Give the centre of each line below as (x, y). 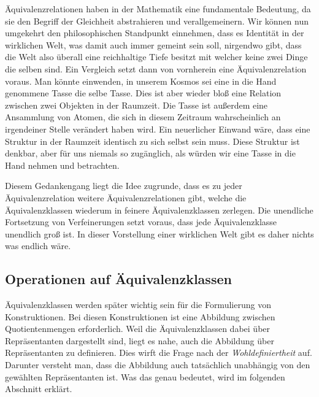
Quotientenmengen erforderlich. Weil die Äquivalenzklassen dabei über (138, 329)
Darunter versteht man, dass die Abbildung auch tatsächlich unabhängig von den (158, 365)
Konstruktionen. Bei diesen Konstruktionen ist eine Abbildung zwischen (140, 316)
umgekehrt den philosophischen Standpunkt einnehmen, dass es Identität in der (155, 33)
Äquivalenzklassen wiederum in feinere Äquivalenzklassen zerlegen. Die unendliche (159, 210)
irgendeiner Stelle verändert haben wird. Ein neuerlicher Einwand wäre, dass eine (158, 129)
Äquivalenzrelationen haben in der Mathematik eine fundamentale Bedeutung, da (158, 9)
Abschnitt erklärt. (39, 389)
